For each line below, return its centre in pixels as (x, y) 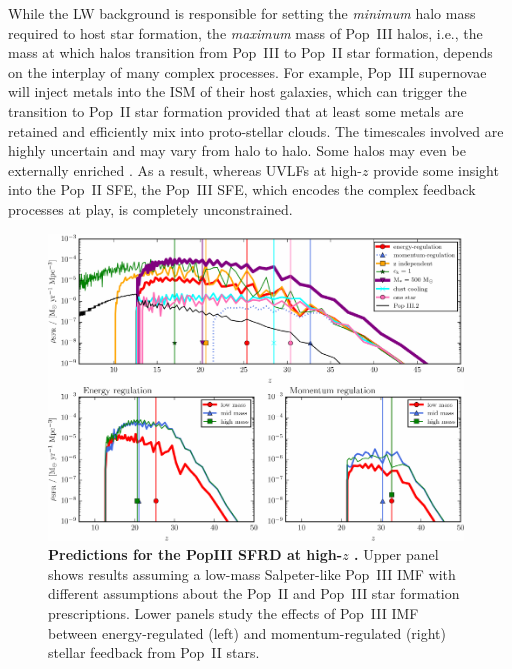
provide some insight (436, 169)
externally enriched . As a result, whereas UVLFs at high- (185, 169)
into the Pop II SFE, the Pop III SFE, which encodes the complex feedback (242, 189)
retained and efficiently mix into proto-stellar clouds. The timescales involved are (256, 130)
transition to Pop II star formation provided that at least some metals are (236, 110)
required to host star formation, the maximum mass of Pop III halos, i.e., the (245, 32)
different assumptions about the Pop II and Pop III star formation (254, 593)
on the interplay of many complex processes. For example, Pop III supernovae (247, 71)
